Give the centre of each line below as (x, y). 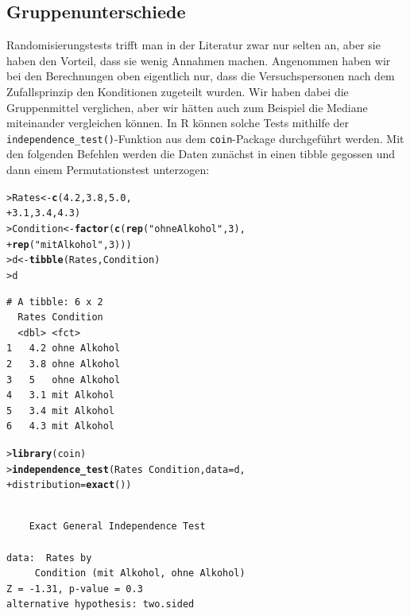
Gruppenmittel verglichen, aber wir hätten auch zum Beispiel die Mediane (187, 107)
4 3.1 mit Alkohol (61, 395)
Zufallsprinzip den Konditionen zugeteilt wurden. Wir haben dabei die (178, 91)
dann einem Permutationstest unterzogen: (108, 170)
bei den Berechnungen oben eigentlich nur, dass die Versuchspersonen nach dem (201, 76)
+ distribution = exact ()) (69, 485)
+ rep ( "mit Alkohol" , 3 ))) (69, 244)
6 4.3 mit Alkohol (61, 426)
